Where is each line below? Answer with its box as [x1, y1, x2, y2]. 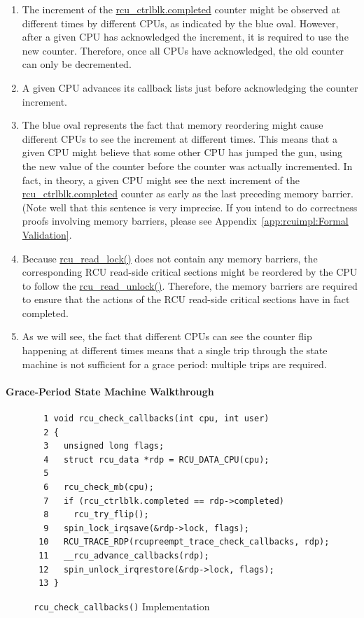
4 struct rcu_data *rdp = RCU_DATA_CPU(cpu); [43, 454, 269, 465]
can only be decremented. [22, 57, 132, 71]
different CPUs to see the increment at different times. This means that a [22, 131, 337, 146]
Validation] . [22, 227, 72, 241]
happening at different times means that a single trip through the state [22, 343, 328, 358]
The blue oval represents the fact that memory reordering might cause [22, 118, 323, 132]
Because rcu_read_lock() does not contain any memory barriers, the [22, 251, 318, 265]
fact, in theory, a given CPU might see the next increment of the [22, 172, 300, 187]
